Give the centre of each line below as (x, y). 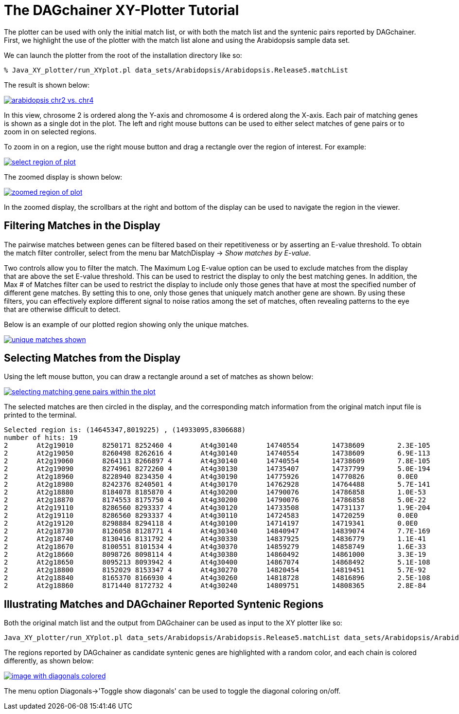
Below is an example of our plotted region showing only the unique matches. (126, 324)
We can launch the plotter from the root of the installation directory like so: (123, 55)
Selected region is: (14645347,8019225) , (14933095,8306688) (125, 430)
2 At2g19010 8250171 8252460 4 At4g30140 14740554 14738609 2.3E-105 (217, 446)
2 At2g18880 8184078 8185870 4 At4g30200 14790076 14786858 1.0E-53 (215, 492)
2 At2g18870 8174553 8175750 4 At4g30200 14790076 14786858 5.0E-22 (215, 500)
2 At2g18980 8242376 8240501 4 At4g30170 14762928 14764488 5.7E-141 (217, 485)
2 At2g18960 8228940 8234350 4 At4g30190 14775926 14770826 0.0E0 (211, 477)
